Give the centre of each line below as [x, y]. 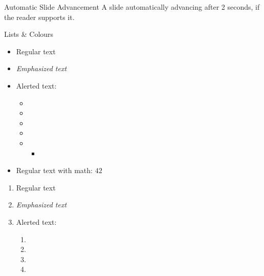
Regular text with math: [54, 170]
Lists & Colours [29, 34]
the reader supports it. [39, 17]
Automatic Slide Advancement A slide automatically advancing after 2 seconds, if [132, 7]
